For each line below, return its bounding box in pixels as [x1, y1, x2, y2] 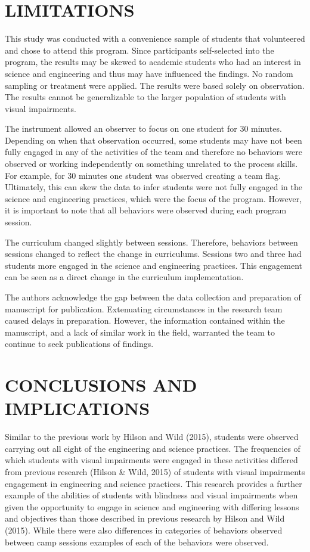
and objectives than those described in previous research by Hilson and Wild [5, 512, 285, 525]
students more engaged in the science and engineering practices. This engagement [5, 259, 302, 271]
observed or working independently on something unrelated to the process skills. [5, 157, 298, 170]
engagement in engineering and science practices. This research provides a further [5, 477, 302, 489]
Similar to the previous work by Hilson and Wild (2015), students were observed [5, 430, 299, 443]
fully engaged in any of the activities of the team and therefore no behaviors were [5, 145, 302, 158]
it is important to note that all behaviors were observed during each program [5, 204, 287, 216]
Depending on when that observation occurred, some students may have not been [5, 134, 302, 146]
